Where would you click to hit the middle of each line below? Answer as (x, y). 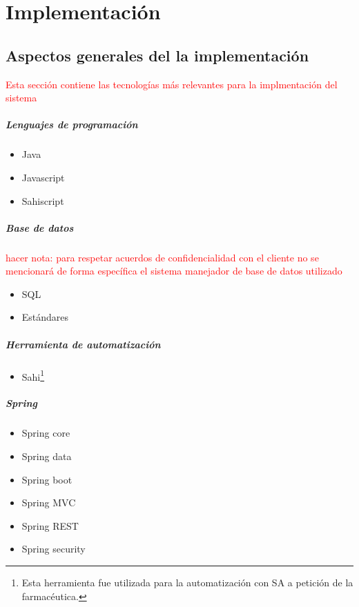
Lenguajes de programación (72, 125)
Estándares (45, 317)
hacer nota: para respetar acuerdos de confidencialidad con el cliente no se (162, 257)
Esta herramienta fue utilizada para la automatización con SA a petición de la (187, 582)
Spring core (46, 433)
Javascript (43, 177)
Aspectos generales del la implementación (157, 55)
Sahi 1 (33, 375)
